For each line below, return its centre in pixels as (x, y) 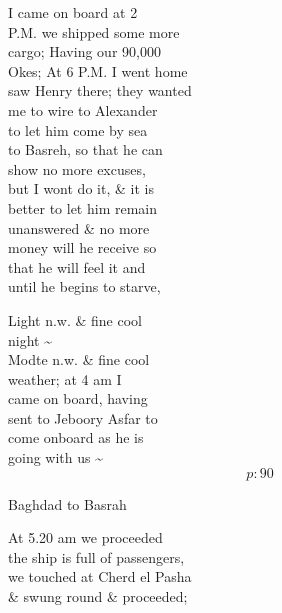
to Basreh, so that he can (85, 149)
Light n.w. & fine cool (75, 319)
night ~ (30, 339)
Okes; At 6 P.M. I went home (98, 70)
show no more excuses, (77, 168)
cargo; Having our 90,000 (84, 51)
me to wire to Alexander (83, 109)
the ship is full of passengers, (96, 556)
